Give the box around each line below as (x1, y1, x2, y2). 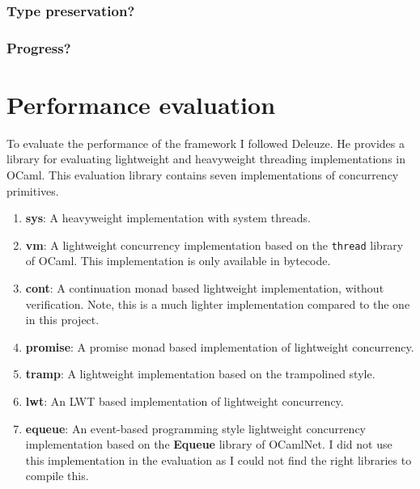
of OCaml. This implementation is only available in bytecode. (25, 252, 331, 269)
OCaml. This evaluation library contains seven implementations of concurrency (6, 167, 399, 183)
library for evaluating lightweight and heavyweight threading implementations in (6, 150, 406, 167)
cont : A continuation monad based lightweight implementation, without (25, 280, 384, 297)
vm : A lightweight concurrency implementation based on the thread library (25, 236, 404, 253)
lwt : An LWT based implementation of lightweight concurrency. (25, 393, 344, 409)
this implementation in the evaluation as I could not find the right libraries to (25, 451, 412, 468)
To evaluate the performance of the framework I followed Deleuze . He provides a (6, 134, 405, 151)
